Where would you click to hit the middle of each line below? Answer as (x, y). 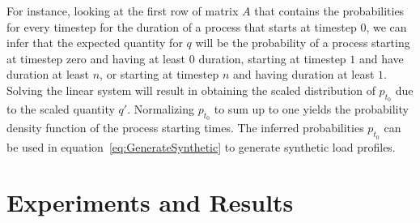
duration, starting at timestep (272, 58)
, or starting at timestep (159, 74)
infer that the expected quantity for (95, 43)
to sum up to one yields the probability (311, 109)
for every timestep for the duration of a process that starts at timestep (182, 26)
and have (381, 58)
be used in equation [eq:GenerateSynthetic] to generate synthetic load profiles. (201, 146)
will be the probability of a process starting (303, 43)
